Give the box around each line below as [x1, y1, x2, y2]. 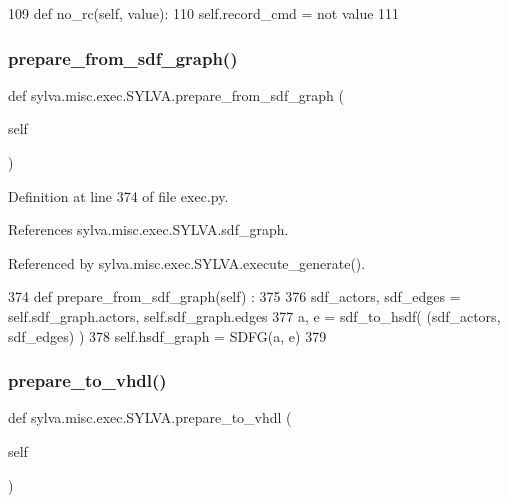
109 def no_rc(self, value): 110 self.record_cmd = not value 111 [8, 3, 400, 23]
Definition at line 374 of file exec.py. [8, 185, 229, 206]
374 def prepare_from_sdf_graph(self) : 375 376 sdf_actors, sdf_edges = [8, 286, 461, 307]
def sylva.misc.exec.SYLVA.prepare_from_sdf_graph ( [8, 84, 344, 105]
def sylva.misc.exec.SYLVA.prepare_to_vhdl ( [8, 407, 292, 428]
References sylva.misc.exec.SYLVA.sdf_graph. [8, 219, 289, 240]
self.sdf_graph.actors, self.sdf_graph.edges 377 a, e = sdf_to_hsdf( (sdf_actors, [8, 305, 501, 326]
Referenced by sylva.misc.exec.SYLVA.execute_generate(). [8, 252, 366, 273]
